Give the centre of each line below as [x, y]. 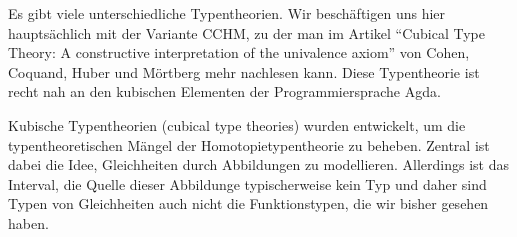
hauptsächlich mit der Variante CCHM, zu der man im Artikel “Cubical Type [247, 32]
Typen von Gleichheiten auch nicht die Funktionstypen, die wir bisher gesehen [248, 203]
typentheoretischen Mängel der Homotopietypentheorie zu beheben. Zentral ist [249, 144]
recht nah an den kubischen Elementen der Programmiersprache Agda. [224, 91]
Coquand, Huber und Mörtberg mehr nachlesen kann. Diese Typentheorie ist [244, 71]
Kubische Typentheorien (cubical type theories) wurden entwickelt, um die [237, 124]
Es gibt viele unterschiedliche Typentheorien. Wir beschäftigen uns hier [227, 13]
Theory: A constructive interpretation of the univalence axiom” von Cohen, [239, 52]
